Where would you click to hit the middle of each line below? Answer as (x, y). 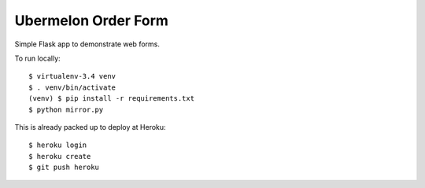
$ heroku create (60, 156)
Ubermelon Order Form (92, 20)
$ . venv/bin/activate (72, 87)
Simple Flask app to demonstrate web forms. (87, 44)
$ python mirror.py (66, 109)
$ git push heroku (64, 168)
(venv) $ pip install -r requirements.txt (112, 99)
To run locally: (37, 58)
